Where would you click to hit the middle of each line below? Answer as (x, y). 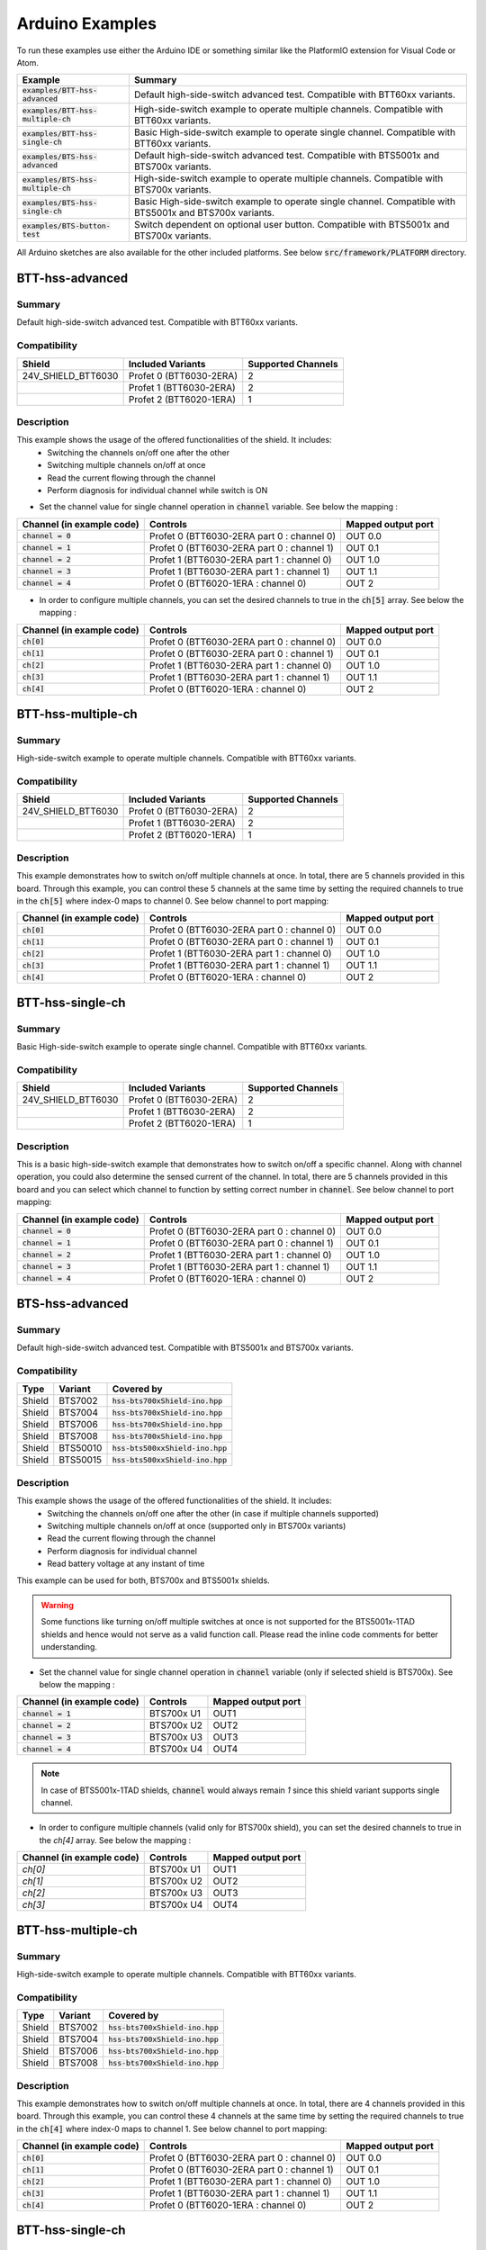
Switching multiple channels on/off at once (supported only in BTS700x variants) (197, 1525)
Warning (57, 1605)
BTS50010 (81, 1448)
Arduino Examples (87, 23)
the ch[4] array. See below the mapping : (115, 1840)
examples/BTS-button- (67, 226)
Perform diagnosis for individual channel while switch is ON (157, 490)
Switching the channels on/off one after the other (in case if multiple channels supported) (213, 1513)
